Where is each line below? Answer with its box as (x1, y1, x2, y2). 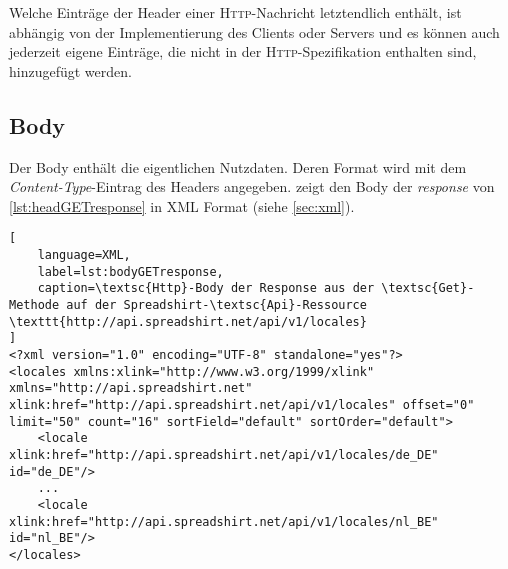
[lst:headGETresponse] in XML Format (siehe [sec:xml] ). (9, 195, 355, 216)
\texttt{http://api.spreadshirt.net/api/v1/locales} (9, 314, 367, 329)
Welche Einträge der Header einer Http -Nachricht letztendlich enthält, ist (9, 2, 462, 22)
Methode (9, 297, 60, 312)
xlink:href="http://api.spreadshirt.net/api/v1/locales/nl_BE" (9, 514, 439, 529)
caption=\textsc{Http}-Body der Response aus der (37, 281, 375, 296)
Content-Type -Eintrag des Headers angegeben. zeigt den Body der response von (9, 176, 495, 197)
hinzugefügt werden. (9, 60, 132, 81)
